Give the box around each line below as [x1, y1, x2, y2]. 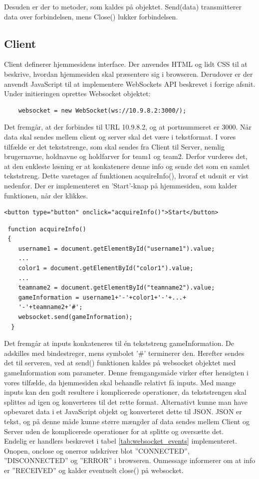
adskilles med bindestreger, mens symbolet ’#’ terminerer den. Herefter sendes [4, 347, 245, 358]
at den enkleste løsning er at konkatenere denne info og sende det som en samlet [4, 160, 250, 171]
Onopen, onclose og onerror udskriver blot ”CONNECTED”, [4, 445, 190, 456]
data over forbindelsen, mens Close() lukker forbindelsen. [4, 11, 178, 21]
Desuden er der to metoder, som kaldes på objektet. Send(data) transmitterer [4, 1, 242, 11]
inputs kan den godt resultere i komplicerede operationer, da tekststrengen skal [4, 387, 247, 397]
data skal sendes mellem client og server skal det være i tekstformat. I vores [4, 131, 236, 142]
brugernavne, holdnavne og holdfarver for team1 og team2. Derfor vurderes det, [4, 151, 248, 161]
